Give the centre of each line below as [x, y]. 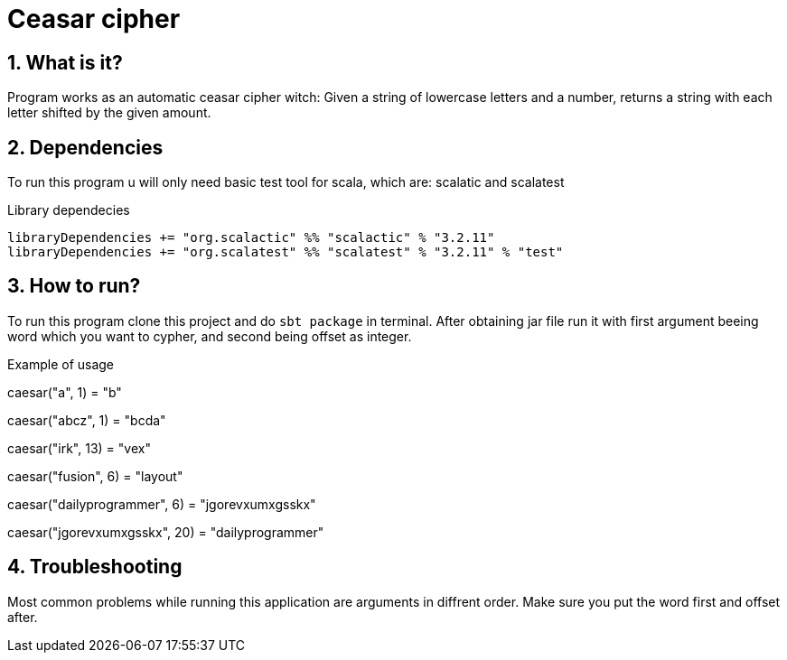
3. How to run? [74, 286]
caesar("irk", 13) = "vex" [79, 448]
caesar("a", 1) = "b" [65, 392]
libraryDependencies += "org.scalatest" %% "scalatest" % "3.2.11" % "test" [286, 252]
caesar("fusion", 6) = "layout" [95, 476]
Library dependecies [69, 210]
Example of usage [61, 364]
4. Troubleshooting [95, 567]
